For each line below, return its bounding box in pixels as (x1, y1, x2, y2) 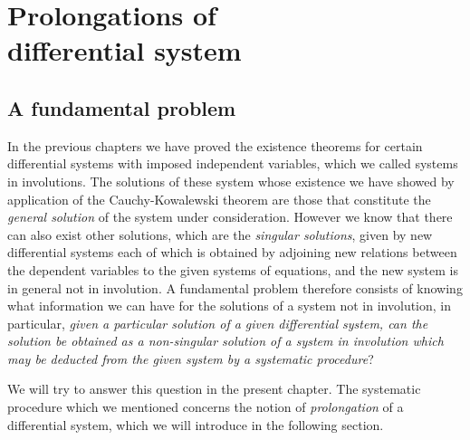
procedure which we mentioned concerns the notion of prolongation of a (7, 397, 404, 416)
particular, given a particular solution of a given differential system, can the (7, 313, 428, 332)
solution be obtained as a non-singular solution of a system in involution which (7, 331, 444, 350)
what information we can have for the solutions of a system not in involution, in (7, 296, 452, 315)
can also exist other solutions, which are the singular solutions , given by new (7, 225, 433, 244)
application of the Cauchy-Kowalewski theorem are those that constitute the (7, 189, 431, 208)
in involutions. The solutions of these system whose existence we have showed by (7, 171, 455, 190)
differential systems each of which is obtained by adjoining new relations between (7, 243, 457, 262)
